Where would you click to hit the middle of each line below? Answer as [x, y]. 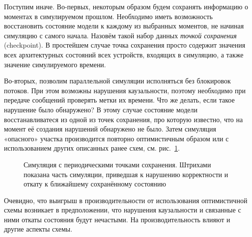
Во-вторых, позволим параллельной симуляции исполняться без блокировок [117, 81]
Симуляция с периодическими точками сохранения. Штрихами [117, 164]
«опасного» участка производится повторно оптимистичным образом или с [116, 138]
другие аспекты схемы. [38, 229]
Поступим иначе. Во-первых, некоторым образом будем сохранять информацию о [126, 6]
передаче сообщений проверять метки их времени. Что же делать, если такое [119, 100]
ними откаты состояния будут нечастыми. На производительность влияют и [117, 219]
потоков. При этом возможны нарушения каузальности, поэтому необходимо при [125, 90]
